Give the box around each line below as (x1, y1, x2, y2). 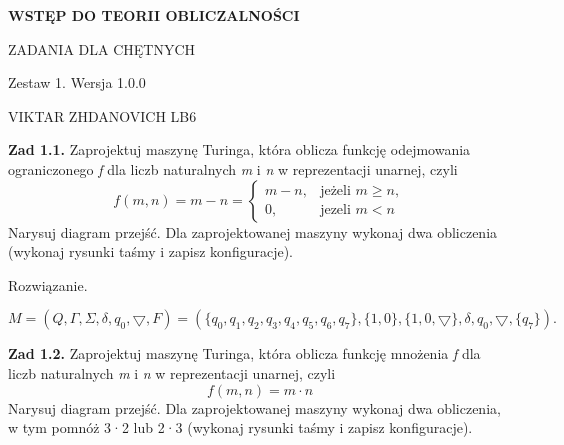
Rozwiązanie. (8, 274, 88, 295)
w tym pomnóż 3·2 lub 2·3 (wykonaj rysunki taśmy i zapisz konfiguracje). (8, 417, 473, 438)
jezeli (320, 203, 351, 218)
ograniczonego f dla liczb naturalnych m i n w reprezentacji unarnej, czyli (8, 158, 458, 179)
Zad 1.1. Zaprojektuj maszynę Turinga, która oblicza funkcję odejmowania (8, 139, 471, 160)
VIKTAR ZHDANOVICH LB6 (8, 105, 197, 126)
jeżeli (320, 184, 351, 199)
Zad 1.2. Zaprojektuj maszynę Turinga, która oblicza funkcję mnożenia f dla (8, 343, 481, 364)
